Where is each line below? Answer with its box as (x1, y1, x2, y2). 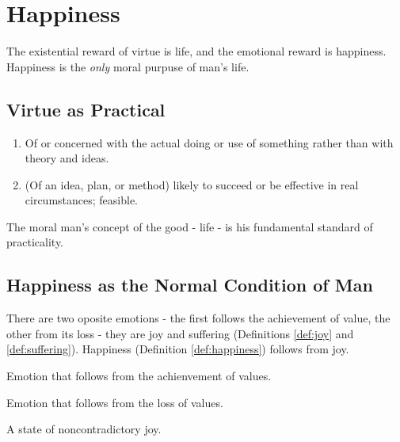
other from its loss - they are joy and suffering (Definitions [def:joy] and (6, 325, 354, 341)
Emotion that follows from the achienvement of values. (6, 368, 272, 384)
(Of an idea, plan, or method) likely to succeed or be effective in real (25, 176, 359, 192)
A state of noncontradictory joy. (6, 421, 162, 437)
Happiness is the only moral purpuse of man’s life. (6, 58, 250, 74)
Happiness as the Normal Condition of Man (6, 272, 373, 297)
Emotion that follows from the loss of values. (6, 394, 223, 410)
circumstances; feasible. (25, 192, 138, 208)
